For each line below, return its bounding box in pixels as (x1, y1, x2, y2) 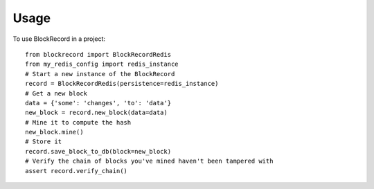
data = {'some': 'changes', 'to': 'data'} (25, 99, 172, 107)
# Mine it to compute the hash (25, 118, 132, 126)
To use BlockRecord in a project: (12, 35, 106, 43)
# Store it (25, 138, 62, 145)
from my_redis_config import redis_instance (25, 60, 179, 69)
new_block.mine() (25, 128, 84, 136)
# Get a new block (25, 89, 88, 97)
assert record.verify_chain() (25, 167, 128, 174)
